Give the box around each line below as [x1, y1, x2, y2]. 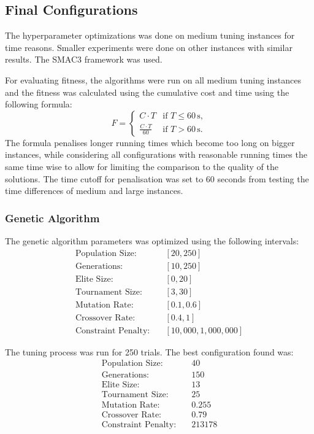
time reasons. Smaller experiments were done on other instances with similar [5, 41, 293, 53]
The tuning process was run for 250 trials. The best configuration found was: [5, 345, 294, 358]
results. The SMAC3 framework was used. [5, 53, 163, 66]
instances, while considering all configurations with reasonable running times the [5, 148, 307, 161]
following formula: [5, 98, 72, 110]
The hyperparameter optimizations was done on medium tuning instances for [5, 29, 295, 42]
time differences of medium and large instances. [5, 184, 183, 197]
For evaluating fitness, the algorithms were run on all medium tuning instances [5, 73, 301, 86]
